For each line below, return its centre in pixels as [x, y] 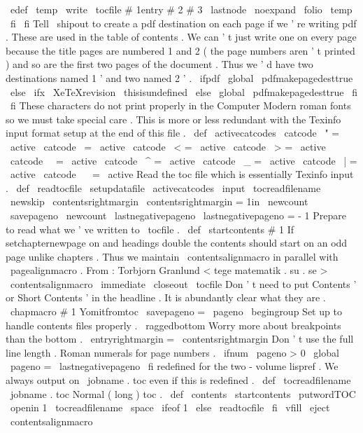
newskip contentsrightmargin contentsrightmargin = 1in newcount [159, 201]
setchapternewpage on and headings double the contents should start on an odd [177, 243]
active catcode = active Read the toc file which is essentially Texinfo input [182, 174]
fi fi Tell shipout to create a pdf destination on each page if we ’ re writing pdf [183, 23]
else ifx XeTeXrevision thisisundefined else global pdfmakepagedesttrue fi [184, 91]
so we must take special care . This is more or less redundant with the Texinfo [173, 119]
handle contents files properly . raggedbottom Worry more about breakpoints [173, 325]
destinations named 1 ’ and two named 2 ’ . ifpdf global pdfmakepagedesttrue [179, 77]
